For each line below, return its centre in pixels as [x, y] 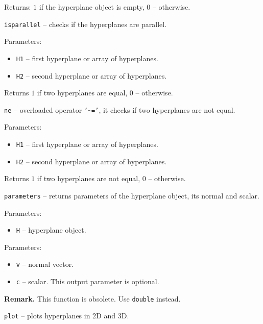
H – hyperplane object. [51, 230]
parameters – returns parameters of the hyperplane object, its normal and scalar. [132, 195]
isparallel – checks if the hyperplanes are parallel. [86, 24]
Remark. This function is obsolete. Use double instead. [92, 298]
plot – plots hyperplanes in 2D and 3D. [67, 316]
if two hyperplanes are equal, [82, 93]
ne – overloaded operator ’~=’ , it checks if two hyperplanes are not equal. [120, 109]
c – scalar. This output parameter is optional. [88, 281]
